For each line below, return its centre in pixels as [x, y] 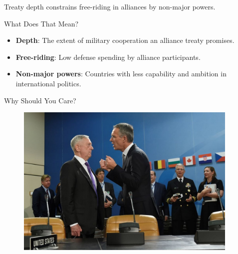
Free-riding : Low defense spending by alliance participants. [108, 57]
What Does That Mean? [41, 23]
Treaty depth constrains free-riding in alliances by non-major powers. [110, 6]
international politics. [48, 83]
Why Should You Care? [40, 100]
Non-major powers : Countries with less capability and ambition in [121, 74]
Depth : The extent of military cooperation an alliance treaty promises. [125, 40]
